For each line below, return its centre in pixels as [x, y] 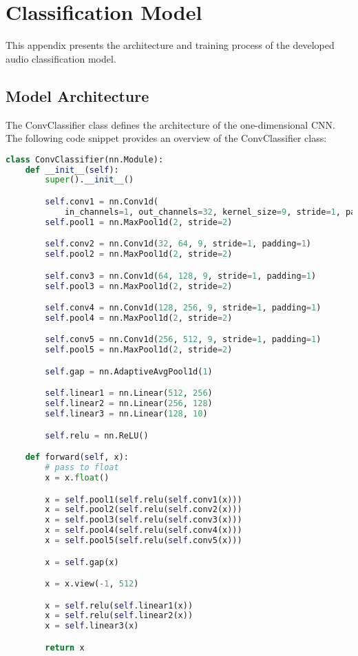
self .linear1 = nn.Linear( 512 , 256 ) [129, 393]
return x [65, 647]
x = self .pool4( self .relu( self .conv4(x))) [144, 530]
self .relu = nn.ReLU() [97, 435]
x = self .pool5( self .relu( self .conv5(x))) [144, 541]
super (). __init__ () [89, 180]
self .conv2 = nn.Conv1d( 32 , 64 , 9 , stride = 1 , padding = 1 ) [178, 244]
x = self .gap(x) [82, 562]
